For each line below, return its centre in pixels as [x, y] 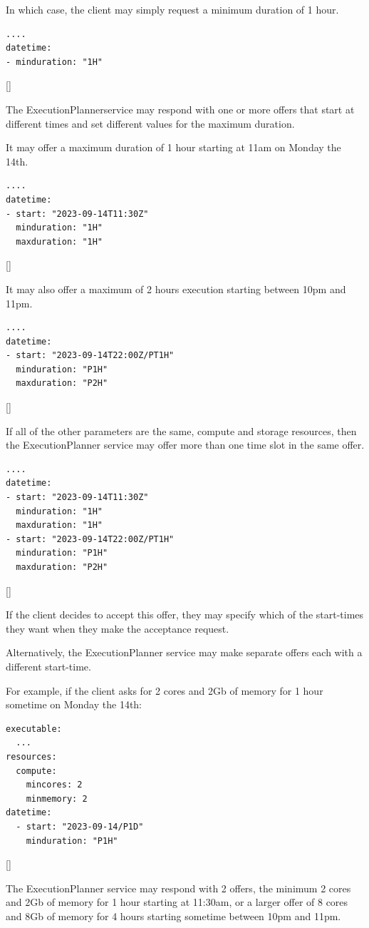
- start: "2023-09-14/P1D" [80, 826]
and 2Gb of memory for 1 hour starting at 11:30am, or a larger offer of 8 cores [177, 902]
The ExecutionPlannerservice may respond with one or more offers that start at [180, 109]
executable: [34, 729]
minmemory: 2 [57, 799]
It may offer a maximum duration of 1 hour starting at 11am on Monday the [173, 147]
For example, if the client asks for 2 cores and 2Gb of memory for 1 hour [165, 690]
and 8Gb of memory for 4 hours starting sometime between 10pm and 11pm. [173, 916]
